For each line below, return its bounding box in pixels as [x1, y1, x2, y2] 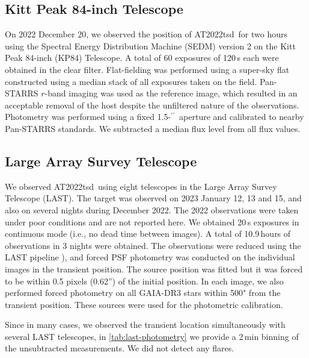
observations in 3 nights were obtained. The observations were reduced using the [5, 239, 301, 251]
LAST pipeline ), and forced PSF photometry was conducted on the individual [5, 251, 295, 263]
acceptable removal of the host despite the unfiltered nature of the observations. [5, 98, 299, 111]
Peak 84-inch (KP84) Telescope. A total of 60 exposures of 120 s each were [5, 51, 279, 64]
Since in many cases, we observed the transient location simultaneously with [5, 318, 286, 331]
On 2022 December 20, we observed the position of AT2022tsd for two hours [5, 28, 288, 40]
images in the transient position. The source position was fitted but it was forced [5, 262, 303, 275]
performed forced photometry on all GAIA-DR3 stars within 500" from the [5, 286, 281, 299]
